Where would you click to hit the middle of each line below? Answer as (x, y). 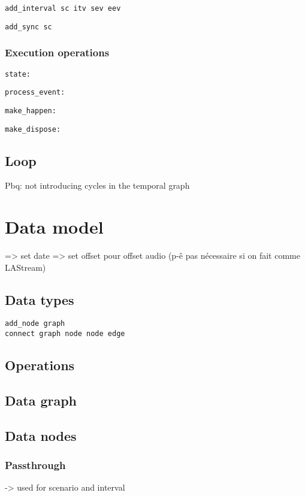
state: (18, 74)
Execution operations (57, 52)
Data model (54, 227)
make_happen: (31, 111)
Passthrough (35, 465)
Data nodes (41, 435)
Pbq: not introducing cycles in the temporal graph (97, 185)
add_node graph (35, 324)
